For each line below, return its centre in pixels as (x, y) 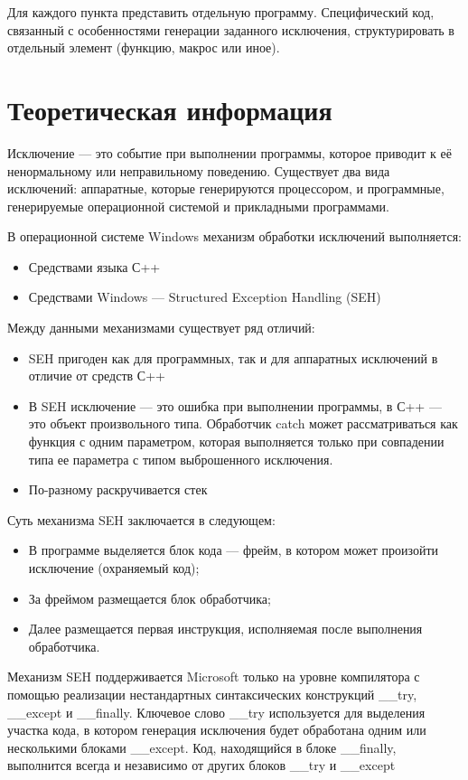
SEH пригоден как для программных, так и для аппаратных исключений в (233, 357)
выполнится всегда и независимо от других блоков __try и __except (201, 765)
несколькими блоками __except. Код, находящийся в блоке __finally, (202, 747)
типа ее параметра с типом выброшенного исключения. (181, 459)
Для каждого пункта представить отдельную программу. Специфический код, (221, 12)
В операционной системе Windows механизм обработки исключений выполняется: (234, 236)
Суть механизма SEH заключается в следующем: (141, 519)
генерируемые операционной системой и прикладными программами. (198, 206)
